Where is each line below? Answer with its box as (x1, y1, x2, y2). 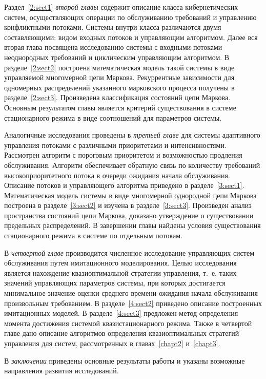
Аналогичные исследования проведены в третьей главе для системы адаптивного (4, 129, 260, 140)
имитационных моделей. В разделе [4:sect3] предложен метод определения (4, 308, 238, 318)
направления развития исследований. (4, 365, 119, 376)
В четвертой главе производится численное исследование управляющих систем (4, 247, 255, 258)
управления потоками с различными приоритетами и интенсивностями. (4, 139, 227, 150)
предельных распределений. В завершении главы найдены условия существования (4, 220, 261, 231)
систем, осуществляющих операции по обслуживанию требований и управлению (4, 11, 257, 22)
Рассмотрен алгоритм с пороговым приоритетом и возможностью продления (4, 149, 242, 160)
